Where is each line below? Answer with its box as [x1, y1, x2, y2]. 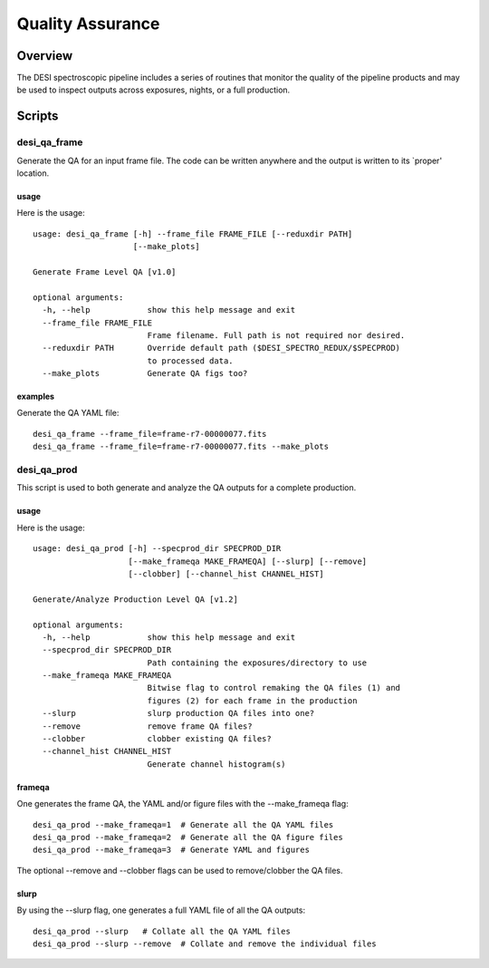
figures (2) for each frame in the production [147, 695, 358, 706]
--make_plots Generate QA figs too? [42, 368, 248, 379]
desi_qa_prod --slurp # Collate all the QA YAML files [33, 925, 292, 936]
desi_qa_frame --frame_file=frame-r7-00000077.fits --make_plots [33, 441, 330, 452]
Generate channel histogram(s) [147, 759, 286, 770]
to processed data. [147, 355, 235, 366]
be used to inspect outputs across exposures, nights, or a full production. [16, 84, 291, 95]
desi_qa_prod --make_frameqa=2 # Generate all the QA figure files [33, 832, 343, 842]
